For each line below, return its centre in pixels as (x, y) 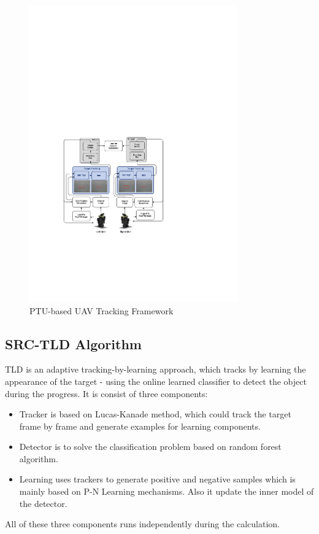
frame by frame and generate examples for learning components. (140, 426)
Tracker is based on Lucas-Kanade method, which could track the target (155, 414)
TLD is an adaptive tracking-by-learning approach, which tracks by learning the (156, 369)
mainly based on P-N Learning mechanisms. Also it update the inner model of (167, 491)
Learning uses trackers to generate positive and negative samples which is (157, 479)
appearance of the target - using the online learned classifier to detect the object (156, 381)
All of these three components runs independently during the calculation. (142, 524)
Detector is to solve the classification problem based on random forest (150, 447)
